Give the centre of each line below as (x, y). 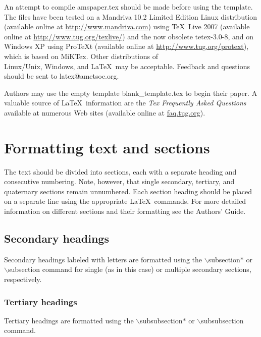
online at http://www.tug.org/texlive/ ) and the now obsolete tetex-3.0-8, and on (129, 36)
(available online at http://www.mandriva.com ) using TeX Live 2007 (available (127, 26)
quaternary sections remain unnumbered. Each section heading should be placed (128, 191)
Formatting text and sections (107, 147)
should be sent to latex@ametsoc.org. (62, 76)
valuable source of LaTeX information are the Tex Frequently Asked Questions (125, 103)
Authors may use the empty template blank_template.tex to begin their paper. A (131, 93)
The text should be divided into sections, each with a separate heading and (120, 171)
